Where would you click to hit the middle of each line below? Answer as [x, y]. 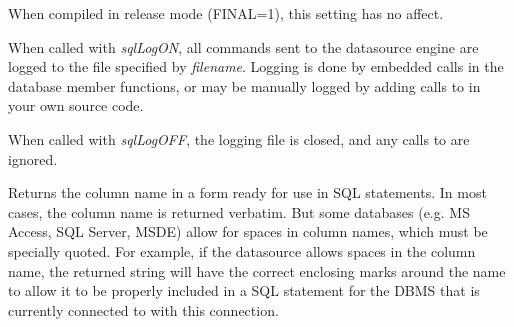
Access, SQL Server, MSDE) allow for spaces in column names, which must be [248, 231]
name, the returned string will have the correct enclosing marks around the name [257, 270]
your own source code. [76, 105]
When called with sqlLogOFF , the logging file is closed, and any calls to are [239, 138]
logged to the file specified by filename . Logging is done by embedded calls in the [256, 66]
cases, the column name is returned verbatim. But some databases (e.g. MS [239, 211]
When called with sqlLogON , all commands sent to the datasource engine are [243, 46]
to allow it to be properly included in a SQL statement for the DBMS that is [244, 290]
